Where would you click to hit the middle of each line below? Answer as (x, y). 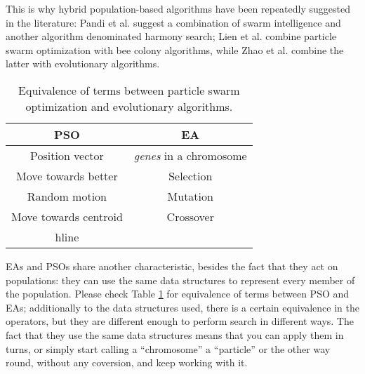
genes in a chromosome (190, 155)
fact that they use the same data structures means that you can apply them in (175, 334)
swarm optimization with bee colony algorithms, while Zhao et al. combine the (175, 49)
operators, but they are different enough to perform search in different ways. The (180, 321)
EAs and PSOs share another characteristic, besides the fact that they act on (172, 266)
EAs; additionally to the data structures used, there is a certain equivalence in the (182, 307)
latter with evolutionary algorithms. (83, 64)
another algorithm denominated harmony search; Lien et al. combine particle (171, 36)
